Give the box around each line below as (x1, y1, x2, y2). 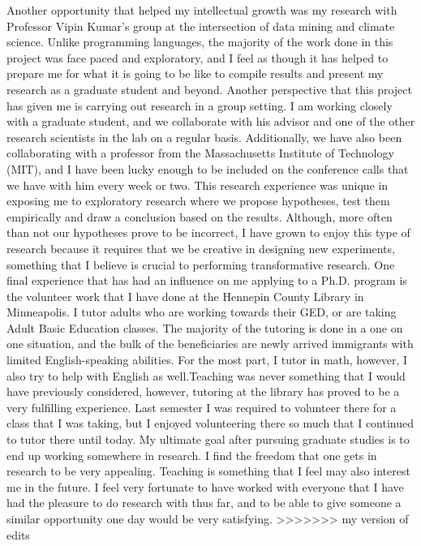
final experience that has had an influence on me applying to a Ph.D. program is (6, 272, 407, 289)
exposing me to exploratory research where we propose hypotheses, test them (6, 192, 390, 209)
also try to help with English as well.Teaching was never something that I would (6, 367, 406, 384)
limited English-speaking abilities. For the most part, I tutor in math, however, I (6, 351, 407, 368)
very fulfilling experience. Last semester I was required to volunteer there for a (6, 398, 397, 415)
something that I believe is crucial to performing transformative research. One (6, 256, 395, 273)
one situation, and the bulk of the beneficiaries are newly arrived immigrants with (6, 335, 414, 352)
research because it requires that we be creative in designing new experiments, (6, 239, 395, 256)
